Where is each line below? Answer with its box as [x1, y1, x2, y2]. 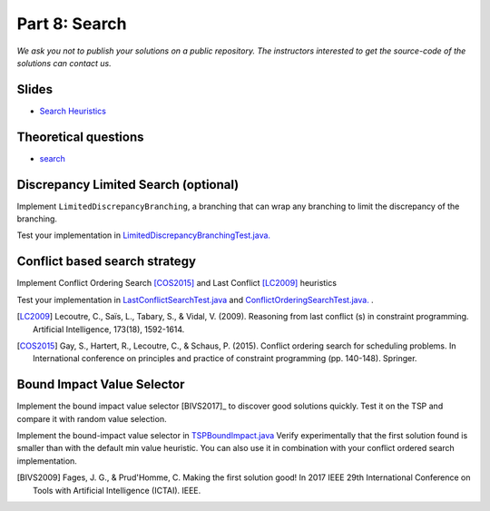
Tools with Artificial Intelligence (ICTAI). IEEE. [33, 485, 201, 496]
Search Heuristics [39, 105, 106, 116]
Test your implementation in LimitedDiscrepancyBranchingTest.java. [16, 230, 271, 241]
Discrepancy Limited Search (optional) [16, 177, 240, 192]
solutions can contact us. [16, 57, 113, 68]
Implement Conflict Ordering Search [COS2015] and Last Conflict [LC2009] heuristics [16, 278, 338, 289]
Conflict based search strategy [16, 254, 197, 270]
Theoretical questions [16, 129, 144, 144]
